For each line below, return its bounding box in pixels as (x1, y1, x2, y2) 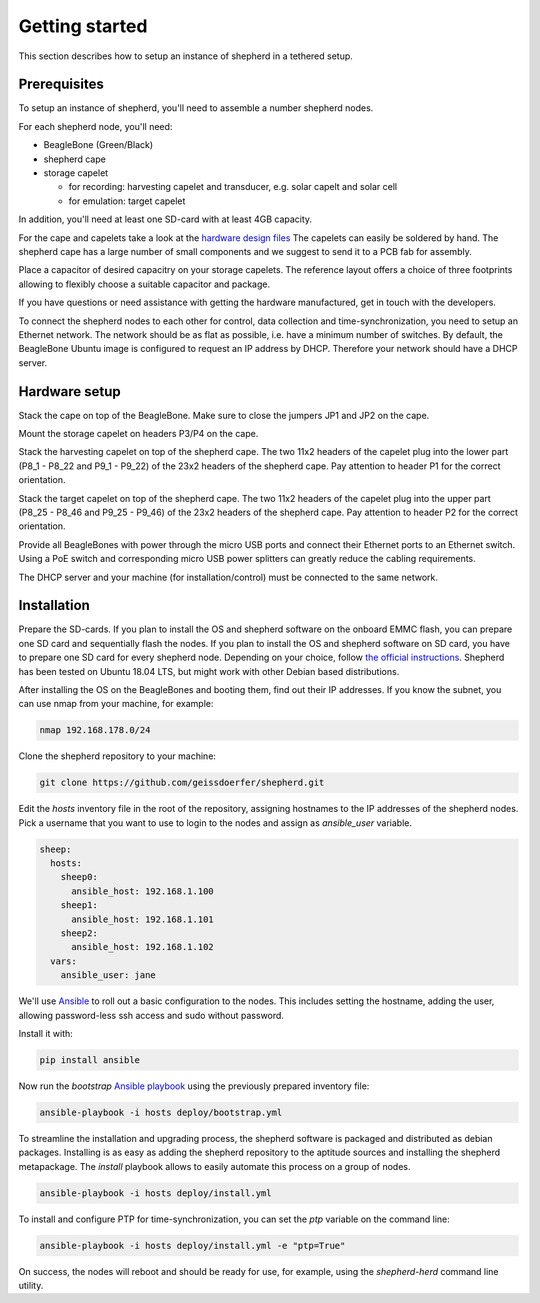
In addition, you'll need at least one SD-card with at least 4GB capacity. (18, 213, 313, 225)
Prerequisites (18, 76, 104, 93)
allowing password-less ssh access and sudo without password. (18, 1009, 285, 1021)
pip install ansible (39, 1054, 140, 1065)
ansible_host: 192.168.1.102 (71, 941, 214, 953)
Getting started (18, 15, 148, 37)
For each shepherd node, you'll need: (18, 120, 173, 132)
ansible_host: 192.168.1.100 (71, 885, 214, 897)
